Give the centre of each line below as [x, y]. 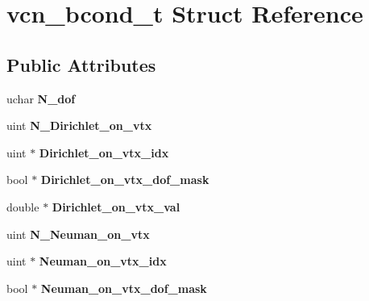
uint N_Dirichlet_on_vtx [79, 125]
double [23, 206]
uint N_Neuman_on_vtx [78, 234]
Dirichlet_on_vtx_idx [104, 152]
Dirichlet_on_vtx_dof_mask [125, 180]
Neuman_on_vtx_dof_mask [124, 288]
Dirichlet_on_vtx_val [116, 206]
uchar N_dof [41, 98]
